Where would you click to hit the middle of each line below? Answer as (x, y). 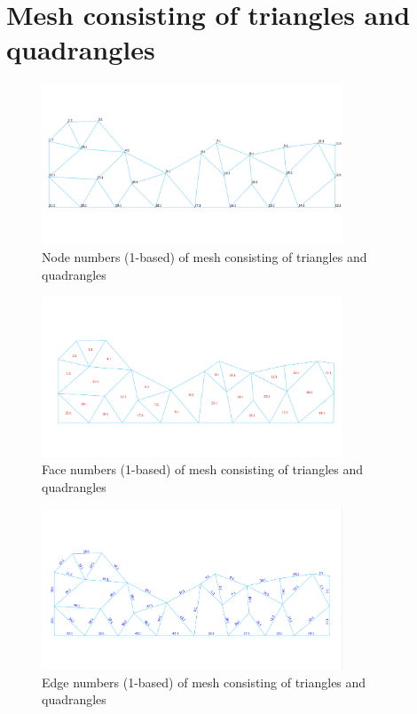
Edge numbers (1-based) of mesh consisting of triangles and (204, 682)
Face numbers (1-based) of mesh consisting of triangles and (202, 469)
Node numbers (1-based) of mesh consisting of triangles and (205, 257)
